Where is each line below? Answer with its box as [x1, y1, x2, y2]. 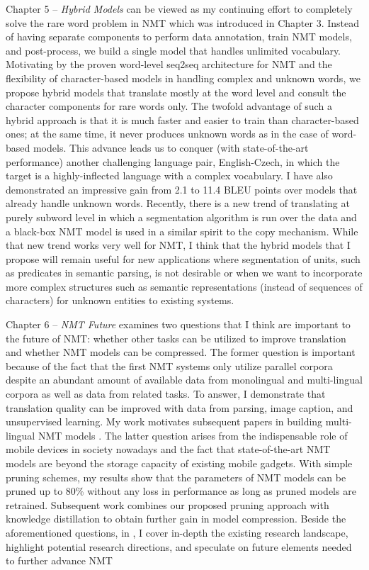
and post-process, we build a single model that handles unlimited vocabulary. [6, 43, 341, 57]
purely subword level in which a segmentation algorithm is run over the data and [6, 209, 357, 224]
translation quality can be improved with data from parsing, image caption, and [6, 400, 353, 415]
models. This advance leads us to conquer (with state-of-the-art [33, 140, 309, 155]
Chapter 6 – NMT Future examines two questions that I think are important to [6, 317, 351, 332]
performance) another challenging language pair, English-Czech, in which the [6, 154, 340, 169]
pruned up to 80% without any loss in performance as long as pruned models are [6, 484, 356, 498]
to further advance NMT [6, 553, 113, 568]
